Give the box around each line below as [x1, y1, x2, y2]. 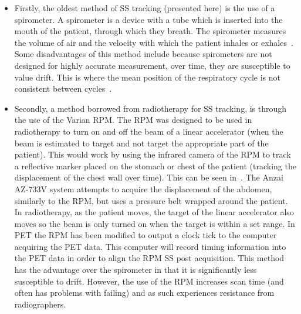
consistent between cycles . [14, 82, 112, 95]
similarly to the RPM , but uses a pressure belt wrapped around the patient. [14, 194, 288, 206]
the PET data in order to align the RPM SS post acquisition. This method [14, 252, 285, 264]
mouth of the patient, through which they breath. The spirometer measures [14, 25, 286, 37]
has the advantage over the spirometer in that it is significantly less [14, 263, 257, 276]
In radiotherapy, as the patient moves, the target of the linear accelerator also [14, 206, 294, 218]
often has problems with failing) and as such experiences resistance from [14, 286, 275, 299]
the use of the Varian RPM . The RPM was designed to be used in [14, 113, 252, 126]
